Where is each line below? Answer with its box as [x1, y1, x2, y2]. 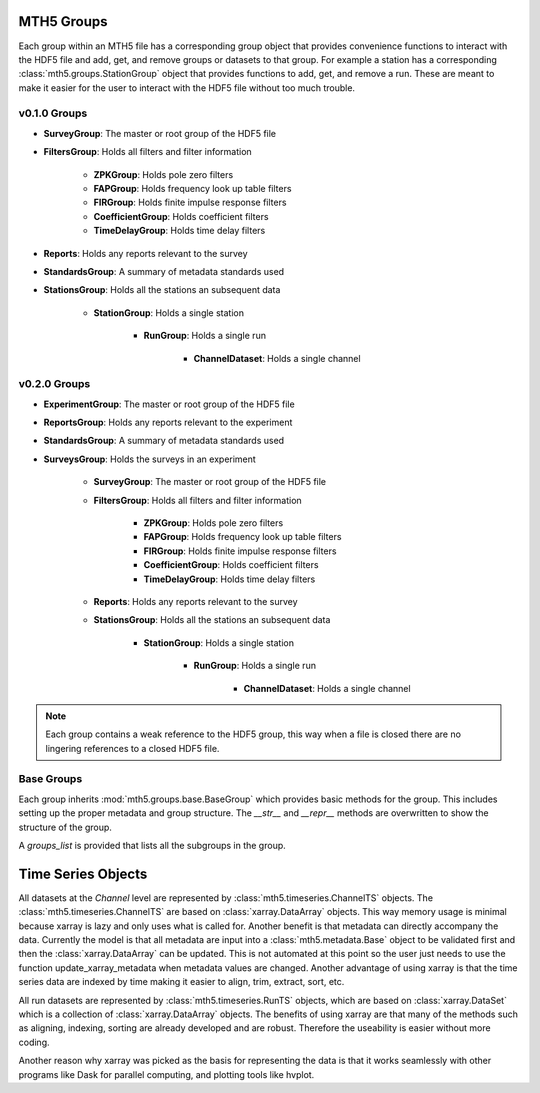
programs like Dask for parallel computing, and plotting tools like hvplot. [18, 1068, 315, 1080]
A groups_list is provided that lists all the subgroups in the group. [18, 840, 287, 851]
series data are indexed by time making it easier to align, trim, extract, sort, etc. [18, 976, 345, 988]
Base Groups [18, 772, 83, 786]
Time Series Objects [18, 865, 148, 882]
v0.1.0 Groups [18, 106, 88, 120]
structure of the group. [18, 821, 112, 833]
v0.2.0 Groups [18, 377, 91, 391]
